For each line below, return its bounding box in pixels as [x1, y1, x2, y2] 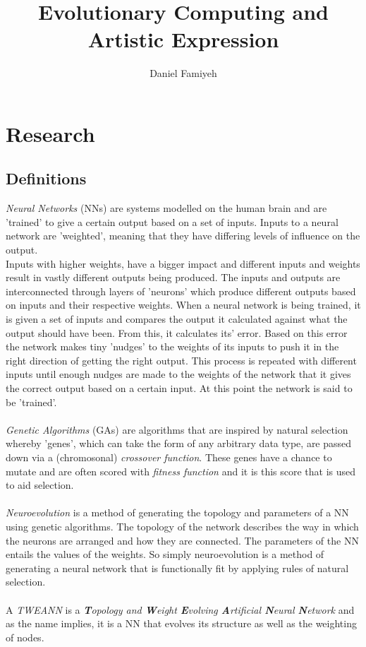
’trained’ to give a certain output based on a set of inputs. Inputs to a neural [6, 214, 338, 229]
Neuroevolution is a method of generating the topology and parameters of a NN [6, 505, 349, 520]
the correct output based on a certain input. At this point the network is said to [6, 381, 353, 396]
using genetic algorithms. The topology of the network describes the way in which [6, 518, 359, 533]
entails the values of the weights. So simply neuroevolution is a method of [6, 547, 324, 562]
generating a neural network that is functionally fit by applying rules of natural [6, 560, 349, 575]
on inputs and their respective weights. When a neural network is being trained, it [6, 297, 361, 312]
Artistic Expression [87, 25, 279, 54]
